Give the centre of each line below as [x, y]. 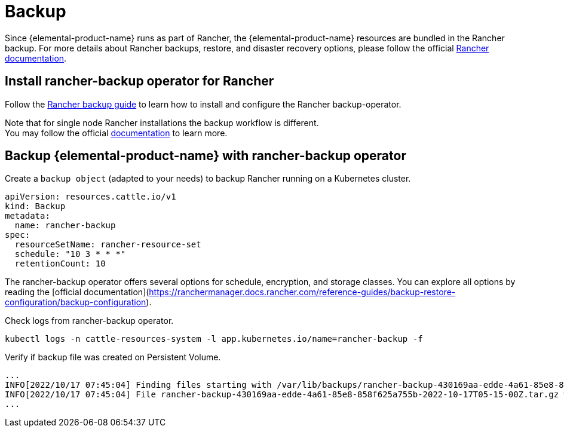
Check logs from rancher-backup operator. [89, 321]
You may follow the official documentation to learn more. [116, 133]
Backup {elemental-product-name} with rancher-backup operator [206, 156]
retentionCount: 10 [60, 264]
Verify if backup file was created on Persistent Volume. [113, 357]
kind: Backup [35, 206]
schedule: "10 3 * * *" [70, 254]
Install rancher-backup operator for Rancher [140, 81]
